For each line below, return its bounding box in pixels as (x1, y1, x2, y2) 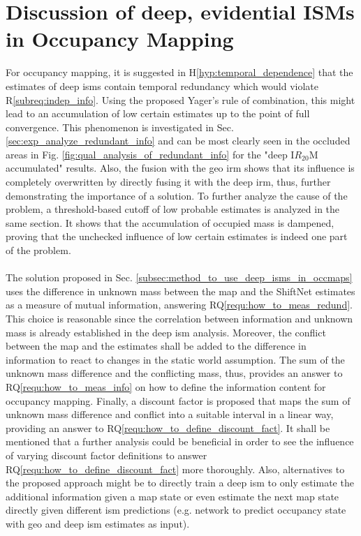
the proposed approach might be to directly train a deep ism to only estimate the (6, 475, 354, 490)
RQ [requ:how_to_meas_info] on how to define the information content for (6, 379, 326, 394)
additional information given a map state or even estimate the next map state (6, 489, 339, 503)
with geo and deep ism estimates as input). (6, 516, 190, 530)
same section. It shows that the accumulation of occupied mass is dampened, (6, 215, 334, 230)
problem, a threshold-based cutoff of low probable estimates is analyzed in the (6, 202, 340, 216)
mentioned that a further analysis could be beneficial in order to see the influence (6, 434, 354, 449)
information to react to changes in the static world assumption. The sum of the (6, 352, 345, 366)
